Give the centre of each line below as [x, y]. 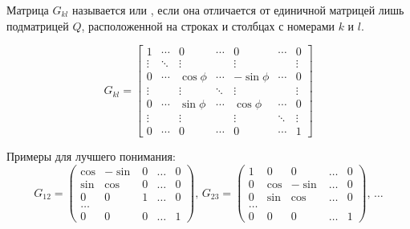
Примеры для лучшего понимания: [91, 156]
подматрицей [38, 25]
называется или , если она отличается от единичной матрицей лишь [238, 10]
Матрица [28, 10]
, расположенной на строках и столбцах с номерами [208, 25]
